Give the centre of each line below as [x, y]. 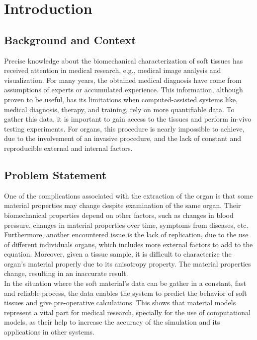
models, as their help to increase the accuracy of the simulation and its [112, 322]
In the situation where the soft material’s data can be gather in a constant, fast [125, 283]
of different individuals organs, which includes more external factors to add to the [128, 244]
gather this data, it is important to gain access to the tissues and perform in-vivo [128, 119]
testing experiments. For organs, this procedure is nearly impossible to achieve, [124, 128]
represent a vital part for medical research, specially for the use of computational [128, 312]
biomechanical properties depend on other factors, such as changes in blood [119, 215]
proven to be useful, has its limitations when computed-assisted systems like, [121, 99]
